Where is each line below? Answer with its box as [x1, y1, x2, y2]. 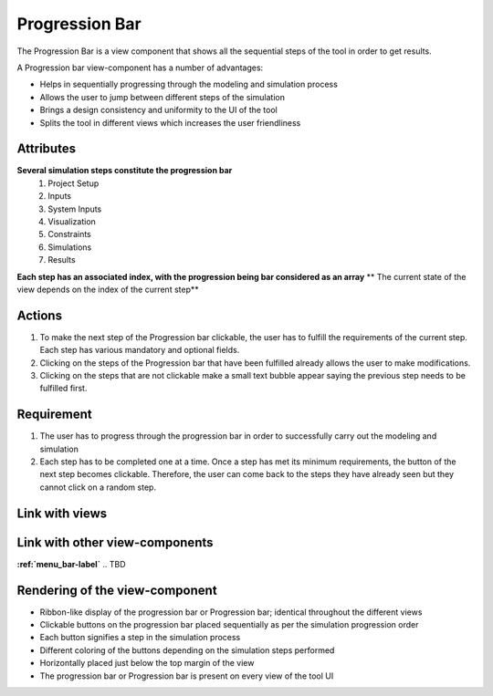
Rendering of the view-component [16, 582, 218, 597]
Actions [16, 307, 63, 323]
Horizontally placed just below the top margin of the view [39, 658, 255, 669]
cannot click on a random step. [39, 482, 157, 493]
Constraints [47, 229, 91, 240]
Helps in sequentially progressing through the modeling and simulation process [39, 78, 338, 90]
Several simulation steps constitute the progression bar [16, 165, 233, 176]
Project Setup [47, 178, 100, 189]
